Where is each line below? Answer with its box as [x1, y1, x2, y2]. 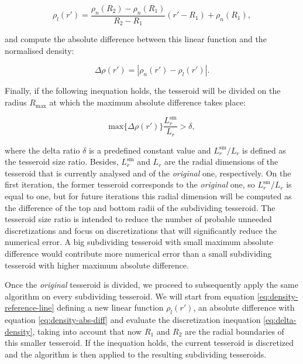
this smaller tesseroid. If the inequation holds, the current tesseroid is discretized [5, 336, 294, 349]
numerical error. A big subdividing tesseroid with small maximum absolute [5, 236, 273, 248]
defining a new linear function [57, 301, 164, 314]
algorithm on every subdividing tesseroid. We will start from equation [5, 290, 255, 302]
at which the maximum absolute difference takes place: [49, 96, 246, 108]
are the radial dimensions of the [164, 155, 278, 168]
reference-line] [5, 301, 54, 314]
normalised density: [5, 44, 74, 56]
